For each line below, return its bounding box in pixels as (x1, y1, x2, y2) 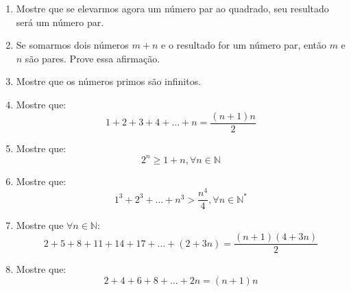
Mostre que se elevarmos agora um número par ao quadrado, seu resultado (16, 1, 329, 15)
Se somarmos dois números (16, 38, 129, 52)
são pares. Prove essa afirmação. (25, 51, 160, 65)
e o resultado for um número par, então (161, 38, 326, 52)
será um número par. (16, 14, 104, 29)
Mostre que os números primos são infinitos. (16, 74, 202, 88)
